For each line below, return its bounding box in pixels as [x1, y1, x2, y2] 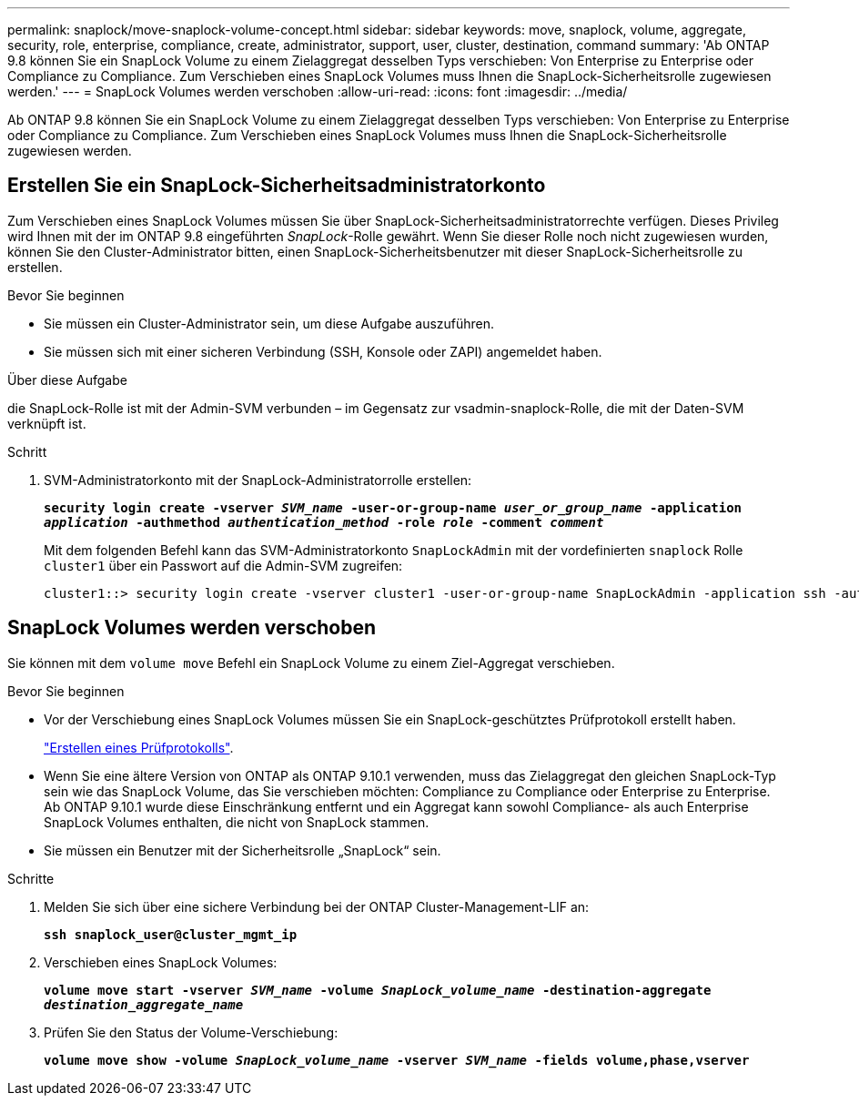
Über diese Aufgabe [7, 371, 127, 388]
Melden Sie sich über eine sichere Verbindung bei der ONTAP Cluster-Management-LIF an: [44, 898, 590, 915]
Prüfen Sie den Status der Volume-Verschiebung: [44, 1024, 339, 1040]
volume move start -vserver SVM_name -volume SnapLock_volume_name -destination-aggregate [44, 982, 712, 997]
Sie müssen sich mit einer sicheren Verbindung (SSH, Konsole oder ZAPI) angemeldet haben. [44, 343, 602, 359]
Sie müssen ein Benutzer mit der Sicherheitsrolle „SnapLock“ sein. [44, 842, 441, 858]
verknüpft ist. [7, 415, 86, 431]
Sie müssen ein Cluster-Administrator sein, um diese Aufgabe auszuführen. [44, 315, 495, 331]
